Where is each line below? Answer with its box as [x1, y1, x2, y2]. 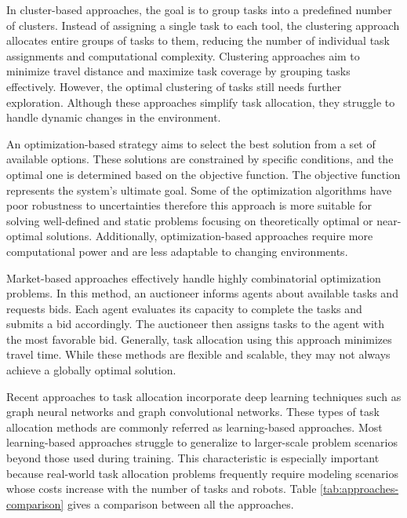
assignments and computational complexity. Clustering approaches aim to [6, 47, 360, 64]
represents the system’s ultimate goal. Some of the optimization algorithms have [6, 181, 392, 198]
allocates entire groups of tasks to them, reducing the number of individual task [6, 32, 391, 49]
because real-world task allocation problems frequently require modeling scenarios [6, 465, 398, 481]
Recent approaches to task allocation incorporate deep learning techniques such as [6, 388, 402, 404]
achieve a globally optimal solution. [6, 362, 176, 378]
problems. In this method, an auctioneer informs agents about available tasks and [6, 285, 398, 301]
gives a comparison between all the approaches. [67, 495, 294, 512]
